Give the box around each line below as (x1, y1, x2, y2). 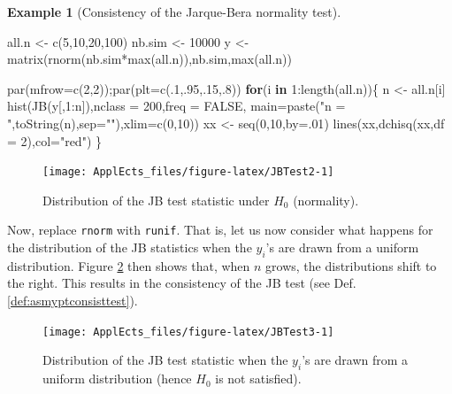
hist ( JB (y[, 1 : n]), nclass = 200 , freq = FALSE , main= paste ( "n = (7, 97, 346, 115)
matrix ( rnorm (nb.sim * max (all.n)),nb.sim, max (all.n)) (7, 50, 293, 68)
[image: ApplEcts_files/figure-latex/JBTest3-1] (42, 325, 334, 338)
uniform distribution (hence (42, 369, 192, 388)
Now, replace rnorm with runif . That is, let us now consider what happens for (7, 220, 433, 239)
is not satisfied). (215, 369, 302, 388)
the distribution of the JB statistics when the (7, 238, 252, 257)
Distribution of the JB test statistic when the (42, 351, 288, 369)
